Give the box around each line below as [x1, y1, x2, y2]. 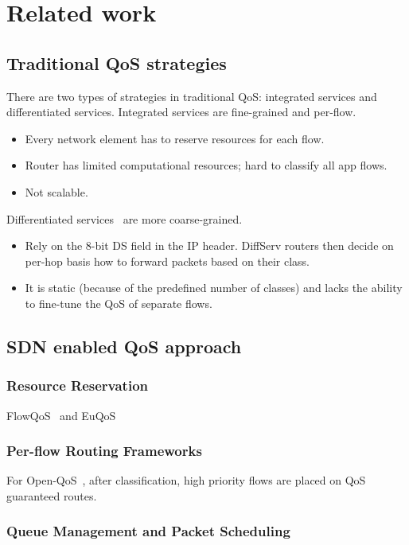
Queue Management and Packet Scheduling [6, 521, 290, 541]
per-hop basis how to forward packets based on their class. [25, 252, 310, 269]
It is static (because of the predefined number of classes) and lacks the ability [25, 279, 403, 296]
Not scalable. [25, 183, 88, 200]
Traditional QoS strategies [6, 50, 227, 75]
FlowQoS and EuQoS [6, 407, 116, 423]
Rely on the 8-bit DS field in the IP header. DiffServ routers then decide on [25, 237, 394, 254]
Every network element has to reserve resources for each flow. [25, 130, 325, 146]
